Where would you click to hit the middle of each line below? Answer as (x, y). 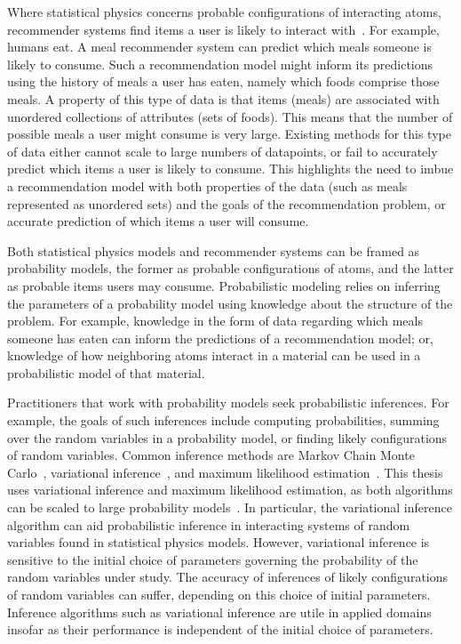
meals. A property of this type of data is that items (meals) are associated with (223, 98)
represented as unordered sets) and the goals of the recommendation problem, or (227, 203)
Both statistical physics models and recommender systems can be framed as (214, 250)
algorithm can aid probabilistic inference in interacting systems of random (209, 524)
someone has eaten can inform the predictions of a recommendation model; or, (220, 338)
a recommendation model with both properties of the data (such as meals (207, 185)
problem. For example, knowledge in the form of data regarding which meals (215, 321)
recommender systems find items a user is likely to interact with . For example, (223, 29)
